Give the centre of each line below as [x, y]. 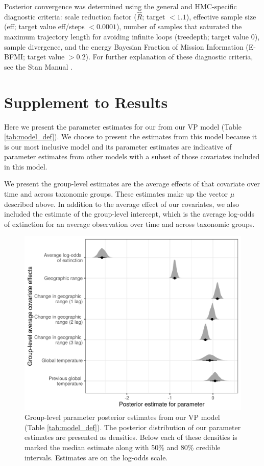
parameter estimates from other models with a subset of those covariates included [132, 156]
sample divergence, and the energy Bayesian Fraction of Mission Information [124, 46]
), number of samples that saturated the [179, 26]
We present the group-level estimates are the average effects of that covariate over [132, 184]
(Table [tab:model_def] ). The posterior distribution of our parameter [133, 427]
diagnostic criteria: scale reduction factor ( [70, 16]
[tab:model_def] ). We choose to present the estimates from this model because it [131, 136]
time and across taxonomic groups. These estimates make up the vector [116, 194]
